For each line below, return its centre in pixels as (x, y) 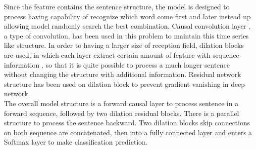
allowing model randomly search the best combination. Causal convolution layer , (128, 26)
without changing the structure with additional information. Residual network (123, 74)
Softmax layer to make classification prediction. (76, 142)
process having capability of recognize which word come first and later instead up (128, 16)
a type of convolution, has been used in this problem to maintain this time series (127, 35)
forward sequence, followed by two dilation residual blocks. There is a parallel (122, 113)
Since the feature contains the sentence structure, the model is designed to (117, 6)
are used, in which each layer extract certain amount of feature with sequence (122, 55)
